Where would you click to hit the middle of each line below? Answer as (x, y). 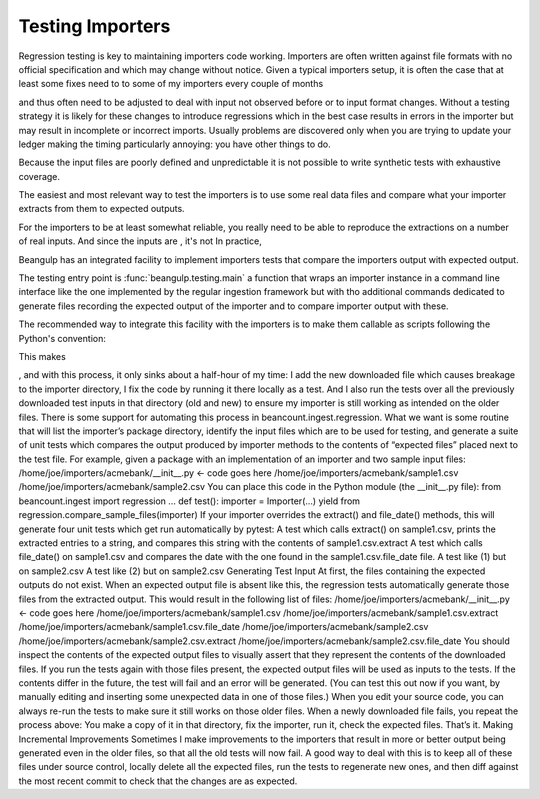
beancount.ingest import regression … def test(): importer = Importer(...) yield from (189, 501)
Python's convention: (62, 338)
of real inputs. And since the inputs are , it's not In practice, (140, 241)
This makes (42, 356)
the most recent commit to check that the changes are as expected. (158, 781)
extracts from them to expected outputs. (101, 209)
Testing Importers (94, 26)
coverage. (39, 176)
